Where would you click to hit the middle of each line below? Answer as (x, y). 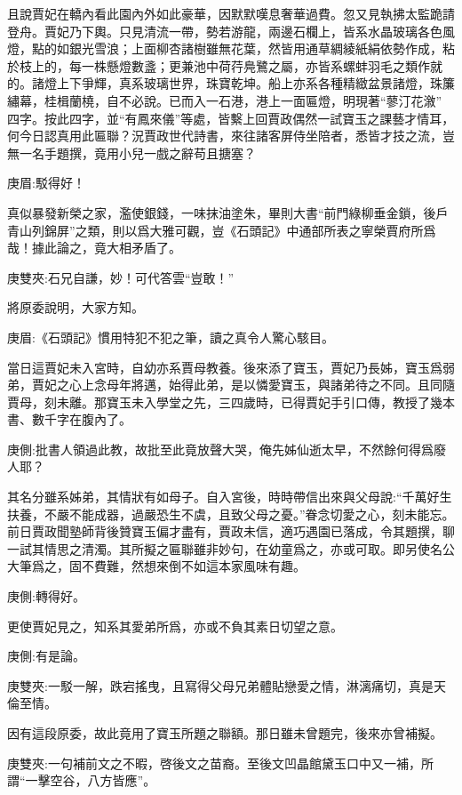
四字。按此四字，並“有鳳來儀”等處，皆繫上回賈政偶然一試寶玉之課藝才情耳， (231, 118)
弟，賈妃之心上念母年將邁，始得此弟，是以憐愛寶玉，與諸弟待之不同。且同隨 (231, 385)
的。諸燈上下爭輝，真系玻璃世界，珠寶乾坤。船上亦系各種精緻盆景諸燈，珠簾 (231, 83)
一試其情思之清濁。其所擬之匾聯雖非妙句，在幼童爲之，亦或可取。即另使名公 (231, 548)
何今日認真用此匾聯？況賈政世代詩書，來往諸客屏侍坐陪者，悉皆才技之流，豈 (231, 136)
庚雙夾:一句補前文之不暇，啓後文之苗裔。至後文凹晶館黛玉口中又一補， (214, 763)
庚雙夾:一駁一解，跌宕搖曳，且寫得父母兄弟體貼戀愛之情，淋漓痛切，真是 (220, 685)
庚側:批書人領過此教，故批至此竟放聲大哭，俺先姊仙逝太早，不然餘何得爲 (220, 449)
